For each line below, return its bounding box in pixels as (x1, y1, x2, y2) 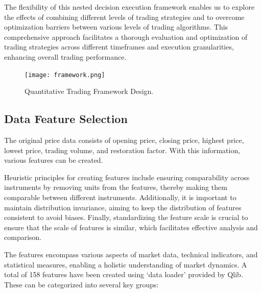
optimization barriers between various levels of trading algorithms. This (4, 21, 228, 32)
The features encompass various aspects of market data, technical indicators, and (4, 249, 258, 259)
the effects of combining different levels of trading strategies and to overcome (4, 11, 245, 22)
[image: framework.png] (25, 71, 105, 79)
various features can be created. (4, 155, 103, 165)
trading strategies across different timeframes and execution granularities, (4, 41, 234, 52)
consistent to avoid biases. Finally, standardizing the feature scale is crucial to (4, 212, 248, 223)
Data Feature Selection (4, 111, 128, 127)
